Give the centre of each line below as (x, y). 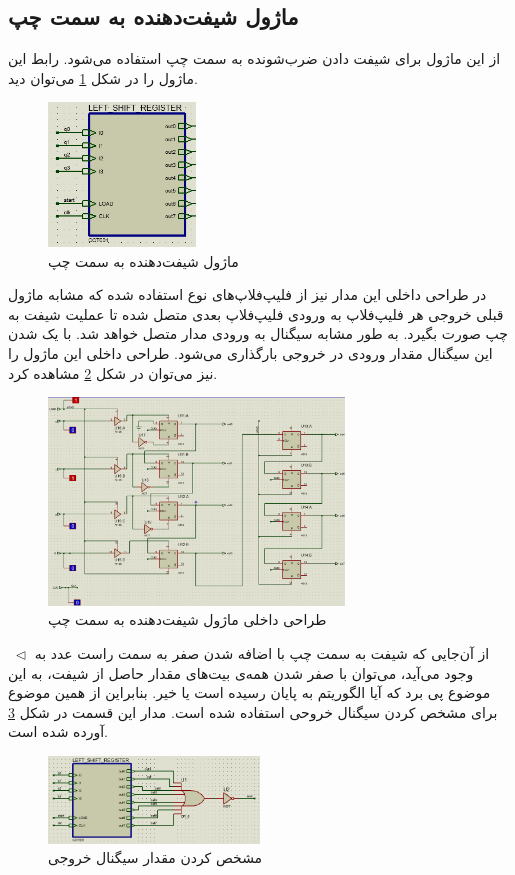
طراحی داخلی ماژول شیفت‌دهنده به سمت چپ (187, 619)
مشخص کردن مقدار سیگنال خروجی (155, 857)
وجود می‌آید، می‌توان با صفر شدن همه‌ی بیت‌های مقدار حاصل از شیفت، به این (241, 672)
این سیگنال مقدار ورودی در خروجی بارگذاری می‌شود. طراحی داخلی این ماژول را (250, 352)
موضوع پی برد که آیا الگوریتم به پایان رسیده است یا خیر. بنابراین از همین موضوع (249, 692)
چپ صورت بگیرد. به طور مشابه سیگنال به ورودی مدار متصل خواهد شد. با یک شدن (258, 333)
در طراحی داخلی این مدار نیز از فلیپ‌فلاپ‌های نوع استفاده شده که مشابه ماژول (247, 294)
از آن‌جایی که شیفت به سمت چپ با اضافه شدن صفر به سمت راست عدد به (262, 652)
